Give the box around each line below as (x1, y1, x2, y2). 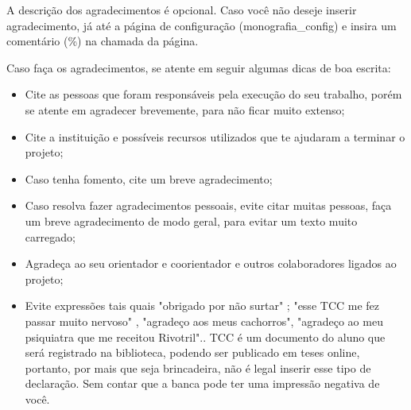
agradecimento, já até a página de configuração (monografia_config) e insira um (6, 17, 397, 33)
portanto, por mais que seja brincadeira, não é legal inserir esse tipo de (25, 359, 371, 376)
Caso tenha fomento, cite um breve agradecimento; (25, 170, 273, 187)
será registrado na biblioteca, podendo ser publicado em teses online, (25, 344, 360, 361)
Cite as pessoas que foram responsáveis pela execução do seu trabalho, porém (25, 86, 402, 102)
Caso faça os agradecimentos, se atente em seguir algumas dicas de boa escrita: (6, 59, 391, 75)
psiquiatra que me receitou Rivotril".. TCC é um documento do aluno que (25, 328, 386, 345)
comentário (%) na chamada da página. (6, 33, 199, 49)
